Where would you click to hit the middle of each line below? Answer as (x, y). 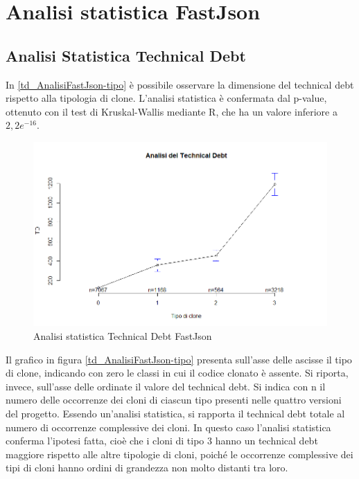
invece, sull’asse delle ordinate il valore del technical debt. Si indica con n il (166, 386)
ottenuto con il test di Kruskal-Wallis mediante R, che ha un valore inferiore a (172, 111)
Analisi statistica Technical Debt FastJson (123, 336)
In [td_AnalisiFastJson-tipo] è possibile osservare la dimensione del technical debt (180, 84)
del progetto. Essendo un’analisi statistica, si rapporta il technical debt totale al (175, 414)
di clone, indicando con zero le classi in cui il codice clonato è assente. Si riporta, (177, 373)
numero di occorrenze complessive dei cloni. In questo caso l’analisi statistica (168, 427)
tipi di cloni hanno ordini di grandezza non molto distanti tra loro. (147, 468)
